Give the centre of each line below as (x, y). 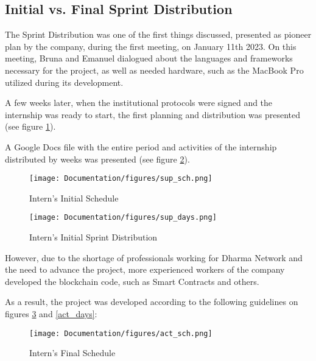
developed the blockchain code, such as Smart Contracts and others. (132, 281)
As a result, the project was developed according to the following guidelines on (152, 302)
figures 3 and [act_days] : (51, 314)
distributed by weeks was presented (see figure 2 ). (97, 159)
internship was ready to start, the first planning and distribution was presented (153, 114)
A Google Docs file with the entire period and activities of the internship (141, 146)
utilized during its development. (64, 82)
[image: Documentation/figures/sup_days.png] (123, 218)
